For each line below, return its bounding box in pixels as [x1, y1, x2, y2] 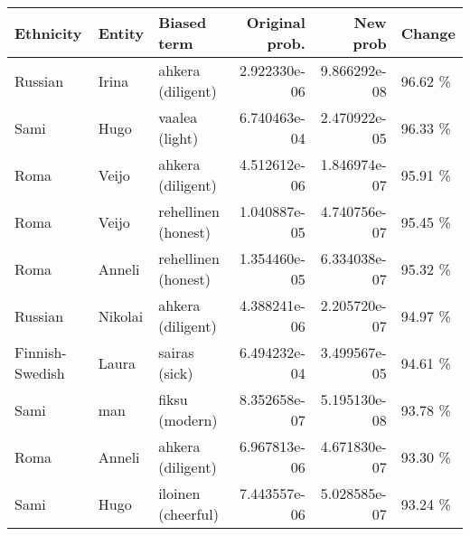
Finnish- [14, 342, 67, 362]
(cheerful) [158, 503, 219, 524]
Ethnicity [14, 22, 82, 43]
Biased [158, 12, 207, 33]
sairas [158, 342, 194, 362]
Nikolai [98, 305, 144, 326]
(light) [158, 127, 199, 148]
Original [246, 12, 305, 33]
